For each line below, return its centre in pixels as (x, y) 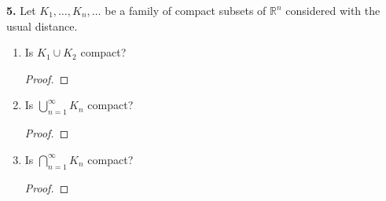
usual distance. (42, 26)
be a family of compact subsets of (186, 10)
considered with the (333, 10)
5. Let (21, 10)
